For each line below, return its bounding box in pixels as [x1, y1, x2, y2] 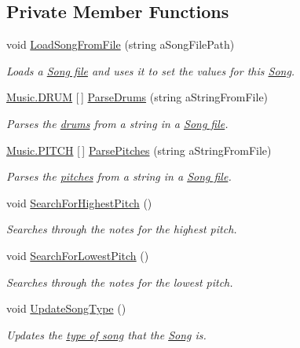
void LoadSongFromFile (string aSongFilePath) [6, 36, 235, 53]
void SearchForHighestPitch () [6, 194, 152, 211]
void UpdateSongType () [6, 300, 126, 317]
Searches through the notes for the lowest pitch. [6, 273, 233, 290]
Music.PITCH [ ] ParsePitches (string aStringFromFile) [6, 141, 272, 158]
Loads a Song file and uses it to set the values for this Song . [6, 62, 295, 79]
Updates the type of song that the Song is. [6, 326, 207, 343]
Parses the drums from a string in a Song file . [6, 115, 229, 131]
